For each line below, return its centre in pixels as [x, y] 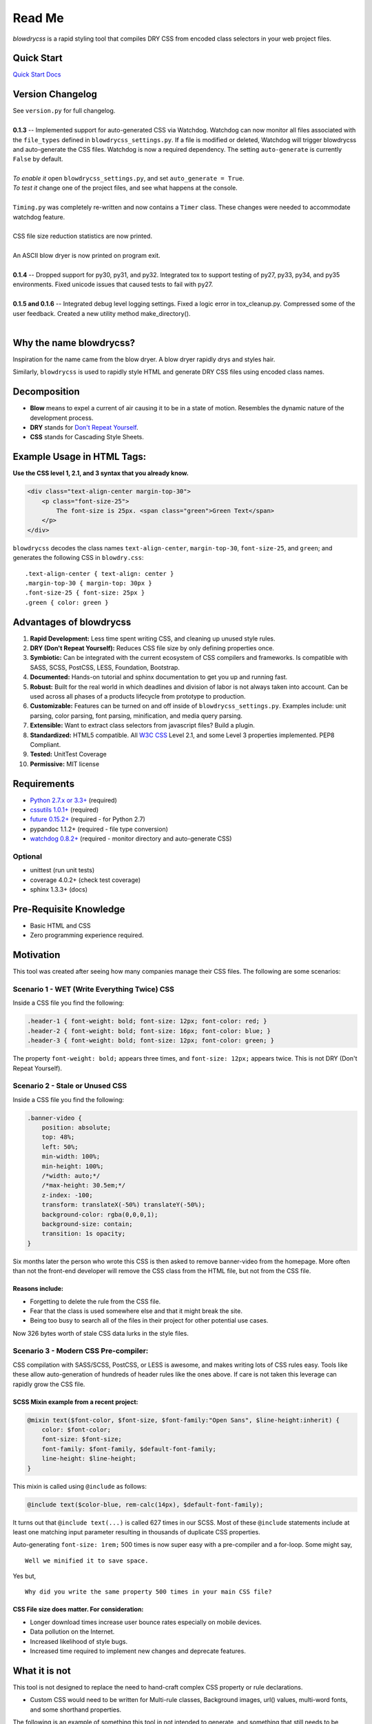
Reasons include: [38, 1289]
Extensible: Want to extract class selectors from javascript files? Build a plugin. [142, 725]
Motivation [37, 955]
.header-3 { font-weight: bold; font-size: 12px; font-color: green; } [151, 1041]
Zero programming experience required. [87, 935]
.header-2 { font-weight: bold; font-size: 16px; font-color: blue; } [149, 1031]
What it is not [42, 1671]
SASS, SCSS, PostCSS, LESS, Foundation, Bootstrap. [105, 667]
